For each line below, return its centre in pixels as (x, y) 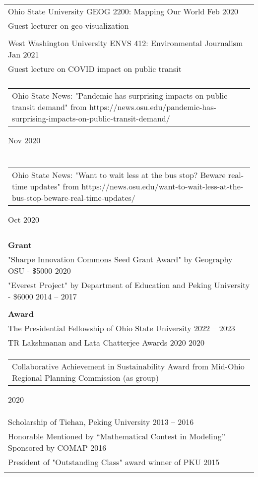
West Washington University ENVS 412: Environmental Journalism (126, 43)
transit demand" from (49, 107)
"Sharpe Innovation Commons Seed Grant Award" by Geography (120, 259)
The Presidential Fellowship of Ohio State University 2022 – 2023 (122, 328)
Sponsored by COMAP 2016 (57, 447)
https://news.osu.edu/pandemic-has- (153, 107)
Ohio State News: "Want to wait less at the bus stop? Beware (119, 175)
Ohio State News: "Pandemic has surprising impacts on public (120, 95)
